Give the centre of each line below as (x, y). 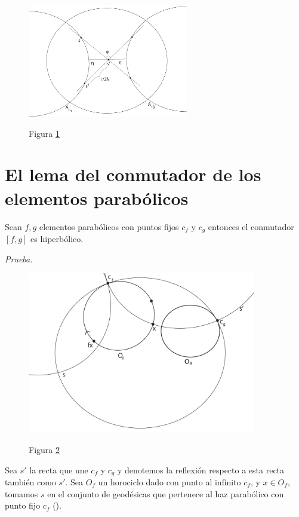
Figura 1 (44, 133)
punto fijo (23, 505)
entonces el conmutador (251, 226)
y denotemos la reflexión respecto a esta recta (201, 469)
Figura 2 (44, 449)
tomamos (21, 493)
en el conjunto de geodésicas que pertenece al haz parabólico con (166, 493)
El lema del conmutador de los (133, 174)
